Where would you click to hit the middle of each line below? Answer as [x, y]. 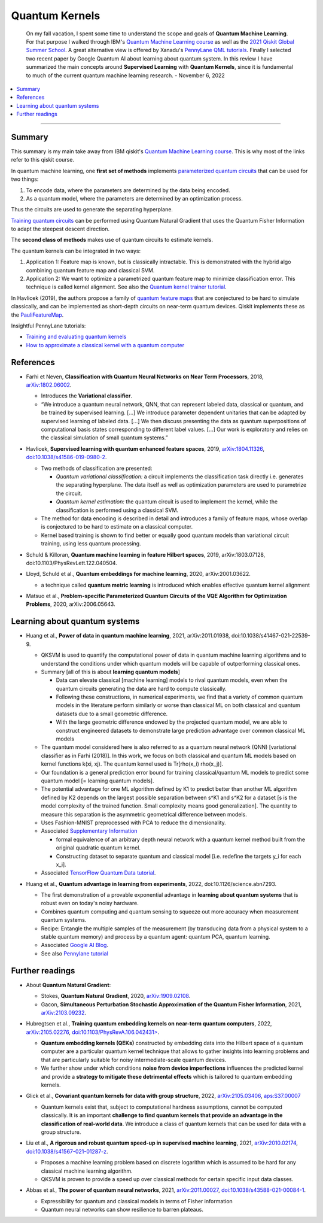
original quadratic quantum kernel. [98, 848]
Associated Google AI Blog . [75, 945]
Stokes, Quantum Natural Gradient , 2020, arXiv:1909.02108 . [116, 996]
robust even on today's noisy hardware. [90, 903]
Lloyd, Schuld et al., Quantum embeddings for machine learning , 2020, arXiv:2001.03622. [138, 574]
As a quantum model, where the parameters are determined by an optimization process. [135, 198]
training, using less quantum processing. [91, 544]
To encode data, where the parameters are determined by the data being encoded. [128, 190]
